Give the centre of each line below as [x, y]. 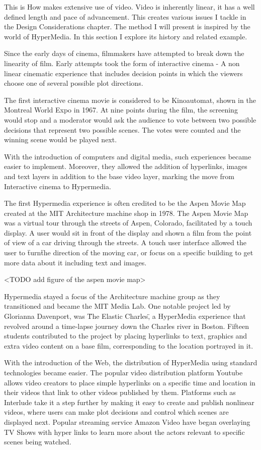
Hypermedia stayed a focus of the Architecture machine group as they [112, 296]
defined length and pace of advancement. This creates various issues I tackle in [125, 16]
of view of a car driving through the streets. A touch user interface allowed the [125, 242]
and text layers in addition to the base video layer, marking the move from [119, 176]
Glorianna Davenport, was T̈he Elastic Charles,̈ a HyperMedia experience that [125, 316]
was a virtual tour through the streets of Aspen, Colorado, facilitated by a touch [128, 223]
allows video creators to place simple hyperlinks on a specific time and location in [130, 382]
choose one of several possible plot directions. [74, 83]
